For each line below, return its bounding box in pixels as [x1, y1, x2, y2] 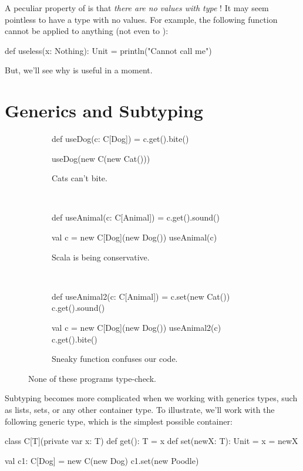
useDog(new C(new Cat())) [52, 152, 150, 164]
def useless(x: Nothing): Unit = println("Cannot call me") [5, 44, 212, 56]
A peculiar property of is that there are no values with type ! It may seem [5, 2, 269, 13]
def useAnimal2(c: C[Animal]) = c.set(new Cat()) [52, 290, 230, 302]
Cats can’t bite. [52, 172, 107, 184]
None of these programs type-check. [28, 372, 156, 384]
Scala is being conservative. [52, 250, 150, 263]
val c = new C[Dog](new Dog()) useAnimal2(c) [52, 321, 221, 334]
